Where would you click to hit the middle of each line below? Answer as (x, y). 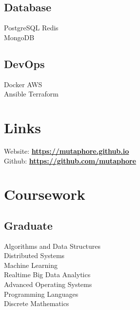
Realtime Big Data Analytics (47, 274)
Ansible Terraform (31, 94)
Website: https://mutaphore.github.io (67, 151)
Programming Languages (41, 294)
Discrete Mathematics (37, 303)
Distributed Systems (34, 255)
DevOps (24, 63)
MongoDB (19, 37)
